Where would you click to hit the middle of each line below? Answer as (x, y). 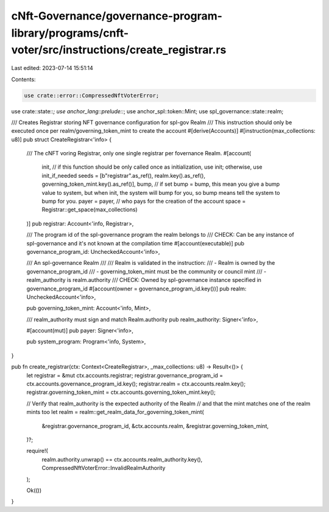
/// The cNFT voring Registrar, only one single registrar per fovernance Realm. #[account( (139, 153)
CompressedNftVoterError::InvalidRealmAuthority (104, 468)
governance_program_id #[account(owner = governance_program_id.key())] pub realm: (136, 289)
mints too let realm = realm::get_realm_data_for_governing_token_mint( (115, 412)
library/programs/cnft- (70, 33)
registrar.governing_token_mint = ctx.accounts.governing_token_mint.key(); (121, 392)
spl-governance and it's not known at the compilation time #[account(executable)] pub (136, 243)
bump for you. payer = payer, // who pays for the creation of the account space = (144, 202)
